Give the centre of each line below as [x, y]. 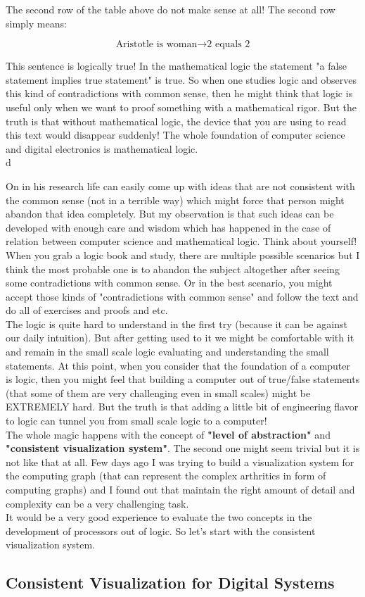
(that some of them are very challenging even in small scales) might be [158, 392]
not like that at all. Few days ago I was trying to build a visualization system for [180, 461]
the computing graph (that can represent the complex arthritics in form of [166, 476]
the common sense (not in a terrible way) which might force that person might [175, 200]
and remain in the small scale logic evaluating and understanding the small [167, 352]
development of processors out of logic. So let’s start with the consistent [161, 530]
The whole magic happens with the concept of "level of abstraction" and [168, 434]
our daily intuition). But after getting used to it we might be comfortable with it [180, 338]
